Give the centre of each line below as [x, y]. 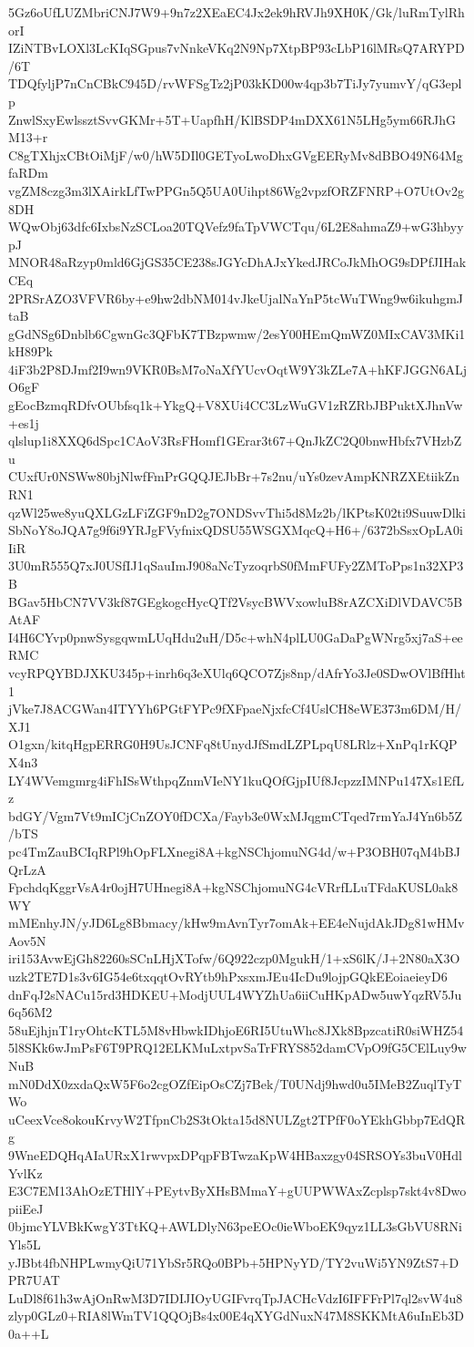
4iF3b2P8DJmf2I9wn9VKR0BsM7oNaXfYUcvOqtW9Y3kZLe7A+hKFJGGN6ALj [237, 369]
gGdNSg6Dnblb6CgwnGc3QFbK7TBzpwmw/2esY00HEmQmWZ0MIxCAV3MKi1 [237, 333]
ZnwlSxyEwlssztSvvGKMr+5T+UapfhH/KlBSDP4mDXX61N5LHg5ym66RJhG [232, 119]
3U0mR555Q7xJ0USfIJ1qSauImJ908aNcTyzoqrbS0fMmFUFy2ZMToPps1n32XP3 [236, 566]
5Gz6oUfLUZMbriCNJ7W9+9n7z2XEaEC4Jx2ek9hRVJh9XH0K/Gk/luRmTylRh [237, 12]
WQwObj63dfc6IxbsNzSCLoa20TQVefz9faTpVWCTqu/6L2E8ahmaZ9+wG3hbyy [236, 226]
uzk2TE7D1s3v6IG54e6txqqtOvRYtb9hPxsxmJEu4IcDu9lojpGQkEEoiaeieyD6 [228, 977]
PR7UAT [34, 1280]
